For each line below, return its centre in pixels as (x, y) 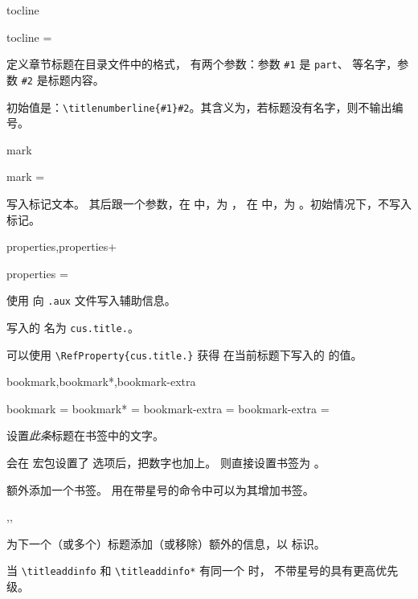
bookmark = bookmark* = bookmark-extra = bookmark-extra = (168, 408)
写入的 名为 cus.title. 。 (73, 327)
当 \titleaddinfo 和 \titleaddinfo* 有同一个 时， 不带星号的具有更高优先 (203, 570)
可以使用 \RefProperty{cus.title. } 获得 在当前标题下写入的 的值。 (184, 354)
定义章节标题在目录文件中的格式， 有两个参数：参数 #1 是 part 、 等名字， (202, 64)
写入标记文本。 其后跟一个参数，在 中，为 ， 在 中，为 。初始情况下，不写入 (209, 203)
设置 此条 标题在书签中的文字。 (85, 435)
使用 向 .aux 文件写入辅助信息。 (91, 300)
